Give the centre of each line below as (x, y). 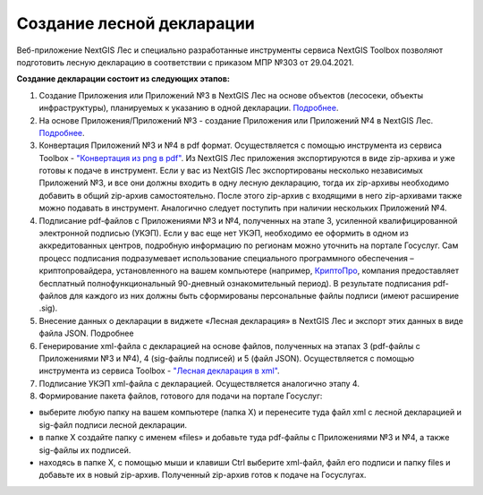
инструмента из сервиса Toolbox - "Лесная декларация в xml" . (160, 371)
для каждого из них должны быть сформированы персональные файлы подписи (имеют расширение (264, 295)
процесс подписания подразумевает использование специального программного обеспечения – (227, 258)
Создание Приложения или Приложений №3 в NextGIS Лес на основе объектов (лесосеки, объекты (231, 95)
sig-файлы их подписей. (85, 450)
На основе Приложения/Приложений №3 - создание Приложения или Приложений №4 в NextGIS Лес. (236, 120)
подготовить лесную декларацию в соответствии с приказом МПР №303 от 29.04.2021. (185, 62)
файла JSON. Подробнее (86, 333)
